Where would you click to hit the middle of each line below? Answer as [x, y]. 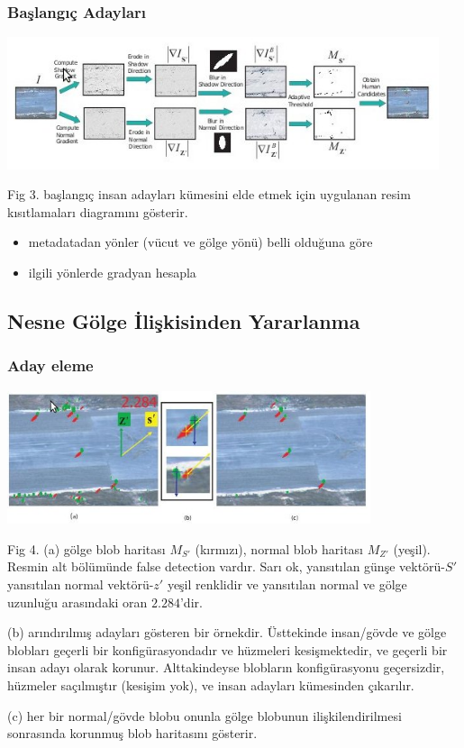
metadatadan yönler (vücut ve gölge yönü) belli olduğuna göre [200, 242]
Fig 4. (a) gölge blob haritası [86, 548]
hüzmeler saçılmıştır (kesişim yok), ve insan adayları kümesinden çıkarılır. [211, 685]
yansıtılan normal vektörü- [81, 584]
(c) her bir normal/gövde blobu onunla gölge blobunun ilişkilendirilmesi [205, 715]
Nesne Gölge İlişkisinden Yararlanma [184, 320]
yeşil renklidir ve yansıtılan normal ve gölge [287, 584]
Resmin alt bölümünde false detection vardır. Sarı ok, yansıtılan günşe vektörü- [227, 566]
